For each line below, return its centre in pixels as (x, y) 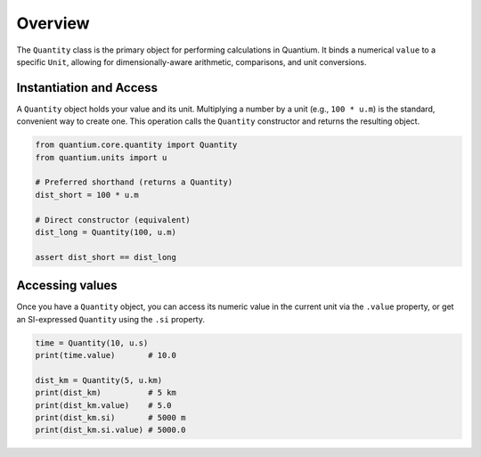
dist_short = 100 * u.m (87, 195)
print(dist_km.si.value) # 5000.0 (110, 430)
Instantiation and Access (87, 88)
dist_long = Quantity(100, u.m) (106, 232)
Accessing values (67, 286)
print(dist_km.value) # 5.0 (104, 405)
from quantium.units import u (101, 157)
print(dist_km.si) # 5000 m (110, 417)
